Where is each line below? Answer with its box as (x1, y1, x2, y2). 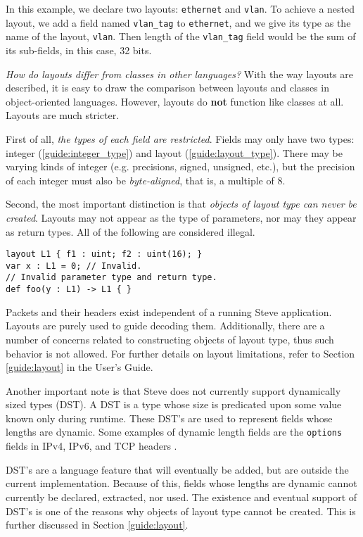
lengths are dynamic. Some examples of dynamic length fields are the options (6, 424, 343, 439)
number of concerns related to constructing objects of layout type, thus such (6, 331, 334, 346)
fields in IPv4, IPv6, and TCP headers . (6, 438, 177, 453)
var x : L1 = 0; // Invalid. (6, 260, 142, 271)
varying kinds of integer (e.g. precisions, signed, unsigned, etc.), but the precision (6, 159, 355, 174)
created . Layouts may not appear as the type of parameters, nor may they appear (6, 210, 357, 225)
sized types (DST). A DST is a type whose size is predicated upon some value (6, 397, 342, 412)
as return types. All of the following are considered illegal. (6, 224, 255, 239)
